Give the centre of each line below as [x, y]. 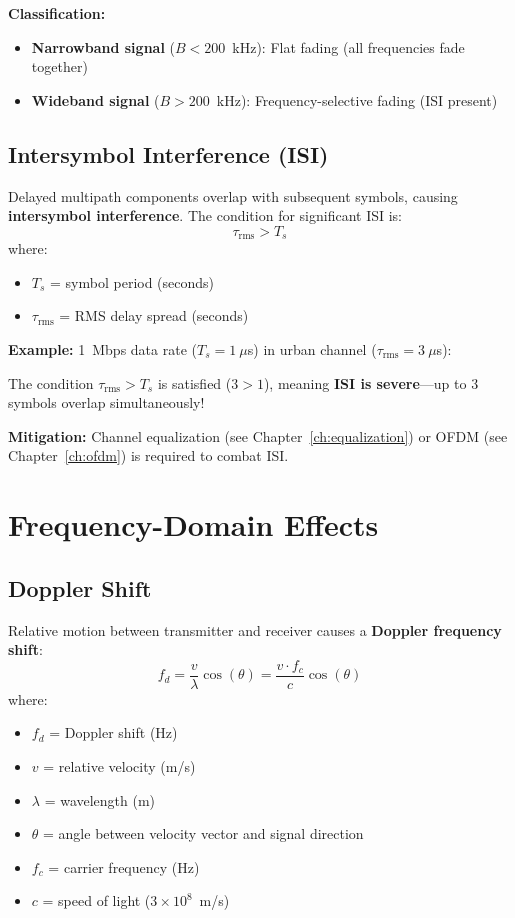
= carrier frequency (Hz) [124, 866]
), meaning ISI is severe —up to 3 [371, 382]
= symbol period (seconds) [132, 281]
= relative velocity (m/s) [119, 765]
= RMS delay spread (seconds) [154, 315]
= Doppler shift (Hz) [113, 732]
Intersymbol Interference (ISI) [168, 153]
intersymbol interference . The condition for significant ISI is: [205, 215]
